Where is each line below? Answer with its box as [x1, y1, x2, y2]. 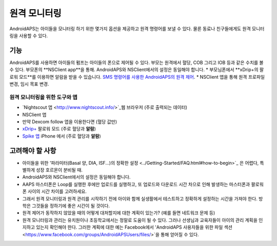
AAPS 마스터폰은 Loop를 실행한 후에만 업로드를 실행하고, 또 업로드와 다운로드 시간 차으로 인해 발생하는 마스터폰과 [22, 181, 250, 187]
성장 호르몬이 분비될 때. [36, 167, 83, 173]
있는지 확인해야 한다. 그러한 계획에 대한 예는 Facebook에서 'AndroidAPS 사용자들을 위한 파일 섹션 [36, 224, 233, 230]
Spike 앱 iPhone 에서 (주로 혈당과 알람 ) [22, 133, 101, 139]
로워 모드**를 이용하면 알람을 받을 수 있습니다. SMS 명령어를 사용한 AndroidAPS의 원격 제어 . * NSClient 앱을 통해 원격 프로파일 [9, 74, 265, 80]
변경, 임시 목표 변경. [9, 81, 49, 87]
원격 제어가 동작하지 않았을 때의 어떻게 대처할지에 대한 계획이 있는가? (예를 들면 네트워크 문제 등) [22, 210, 215, 216]
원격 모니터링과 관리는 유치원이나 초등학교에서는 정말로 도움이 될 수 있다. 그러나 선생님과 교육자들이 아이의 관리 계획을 [22, 217, 258, 223]
